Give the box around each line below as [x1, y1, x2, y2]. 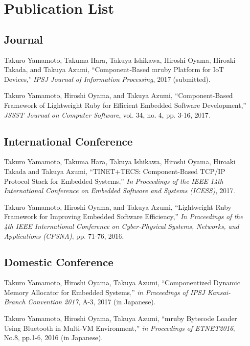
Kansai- [207, 287, 231, 297]
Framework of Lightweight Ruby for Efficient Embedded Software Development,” [4, 99, 247, 110]
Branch [4, 297, 25, 307]
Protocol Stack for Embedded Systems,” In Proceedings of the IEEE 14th [4, 175, 224, 186]
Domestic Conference [4, 254, 114, 270]
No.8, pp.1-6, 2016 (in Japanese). [4, 332, 103, 343]
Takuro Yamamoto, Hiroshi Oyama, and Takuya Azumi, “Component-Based [4, 90, 233, 100]
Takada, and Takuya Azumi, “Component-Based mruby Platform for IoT [4, 64, 224, 74]
